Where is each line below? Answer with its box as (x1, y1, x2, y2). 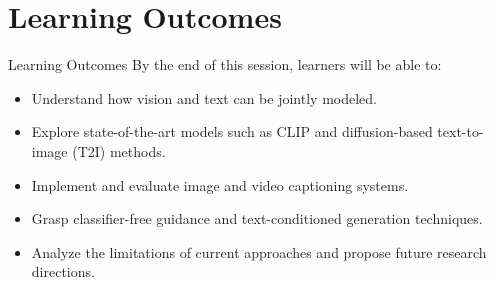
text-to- (437, 121, 484, 142)
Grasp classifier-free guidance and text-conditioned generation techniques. (31, 208, 483, 229)
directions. (31, 261, 95, 282)
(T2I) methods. (72, 140, 166, 161)
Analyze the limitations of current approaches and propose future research (31, 241, 487, 262)
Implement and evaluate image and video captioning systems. (31, 174, 409, 195)
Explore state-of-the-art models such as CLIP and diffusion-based (31, 121, 433, 142)
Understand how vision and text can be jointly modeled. (31, 87, 377, 108)
